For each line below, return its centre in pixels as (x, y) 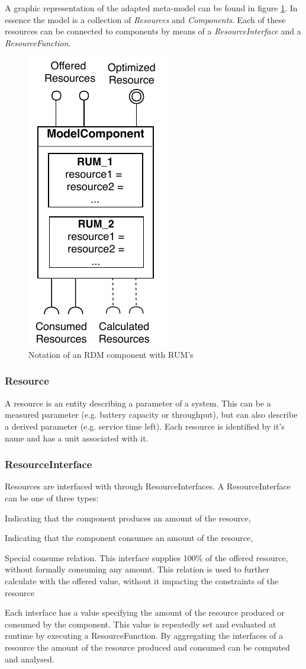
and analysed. (30, 659)
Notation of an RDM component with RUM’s (111, 354)
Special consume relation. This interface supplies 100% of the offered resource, (146, 557)
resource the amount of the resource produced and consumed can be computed (147, 647)
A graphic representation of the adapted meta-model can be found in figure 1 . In (151, 8)
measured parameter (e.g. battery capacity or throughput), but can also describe (151, 414)
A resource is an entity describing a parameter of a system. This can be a (138, 403)
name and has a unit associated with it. (77, 438)
